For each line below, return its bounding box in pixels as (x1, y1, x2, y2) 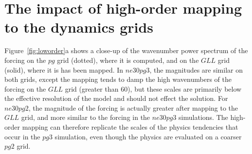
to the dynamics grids (4, 17, 154, 37)
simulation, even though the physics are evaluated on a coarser (54, 131, 242, 141)
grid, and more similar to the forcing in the (21, 112, 150, 122)
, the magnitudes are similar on (149, 64, 243, 75)
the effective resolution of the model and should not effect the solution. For (4, 93, 228, 103)
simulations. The (179, 112, 228, 122)
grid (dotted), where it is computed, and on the (57, 55, 199, 65)
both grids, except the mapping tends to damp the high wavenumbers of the (4, 74, 232, 84)
